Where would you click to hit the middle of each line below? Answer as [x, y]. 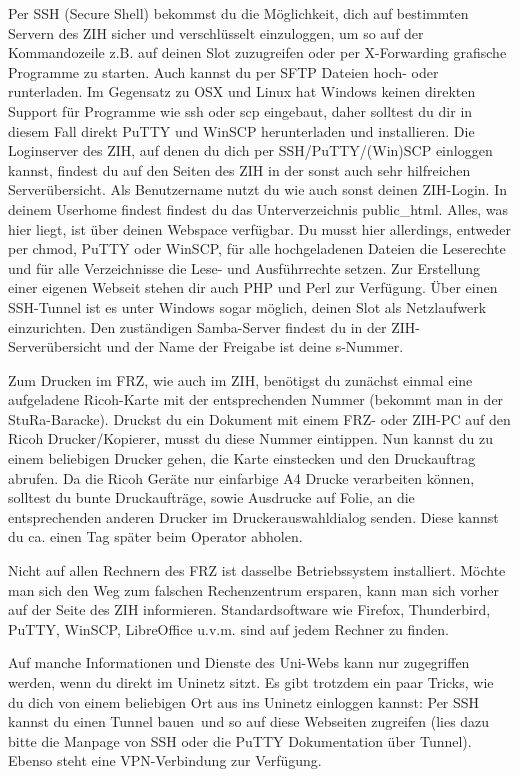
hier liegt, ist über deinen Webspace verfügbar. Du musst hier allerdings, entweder [259, 228]
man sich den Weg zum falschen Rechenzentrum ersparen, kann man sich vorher [254, 589]
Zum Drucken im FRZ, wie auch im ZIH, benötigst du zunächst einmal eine [240, 379]
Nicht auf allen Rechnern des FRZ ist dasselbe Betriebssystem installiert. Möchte [257, 570]
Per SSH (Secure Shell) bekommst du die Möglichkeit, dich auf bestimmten [238, 13]
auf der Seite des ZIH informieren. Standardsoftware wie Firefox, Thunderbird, [249, 609]
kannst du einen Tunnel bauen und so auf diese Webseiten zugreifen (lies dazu [249, 721]
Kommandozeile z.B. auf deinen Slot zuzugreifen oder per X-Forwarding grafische [257, 52]
